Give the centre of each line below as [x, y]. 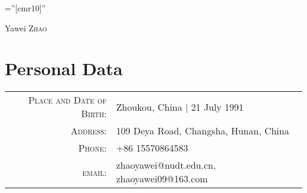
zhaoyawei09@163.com [162, 179]
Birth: [94, 114]
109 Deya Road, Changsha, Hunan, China [203, 131]
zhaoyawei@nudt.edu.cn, [166, 165]
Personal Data [64, 68]
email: [94, 172]
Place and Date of [67, 100]
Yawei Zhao [26, 28]
